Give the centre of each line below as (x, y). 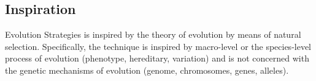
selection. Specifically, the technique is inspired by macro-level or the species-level (158, 46)
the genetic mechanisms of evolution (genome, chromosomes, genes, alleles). (147, 70)
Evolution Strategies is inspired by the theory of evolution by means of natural (153, 34)
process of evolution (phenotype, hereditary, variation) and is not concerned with (157, 58)
